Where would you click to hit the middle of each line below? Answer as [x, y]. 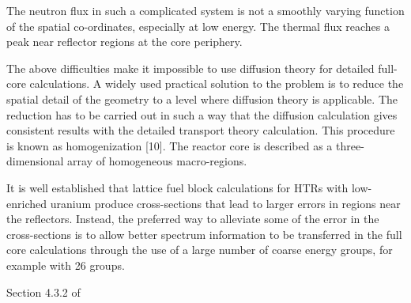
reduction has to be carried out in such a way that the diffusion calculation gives [202, 114]
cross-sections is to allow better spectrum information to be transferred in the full [204, 234]
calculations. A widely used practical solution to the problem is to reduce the [217, 83]
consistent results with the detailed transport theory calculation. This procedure [201, 130]
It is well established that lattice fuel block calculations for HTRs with [177, 187]
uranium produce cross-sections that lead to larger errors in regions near [225, 203]
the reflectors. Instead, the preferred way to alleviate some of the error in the [193, 219]
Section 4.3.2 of [43, 292]
